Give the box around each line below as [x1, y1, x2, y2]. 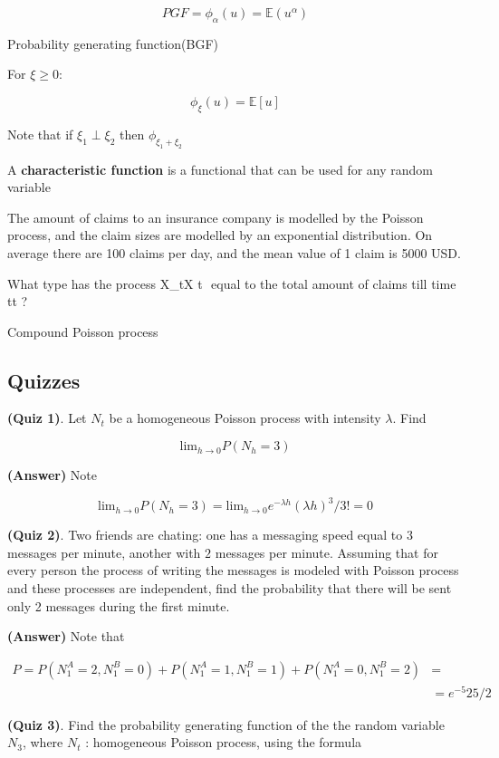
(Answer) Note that [7, 627, 125, 646]
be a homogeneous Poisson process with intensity [109, 408, 381, 427]
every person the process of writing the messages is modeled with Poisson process [7, 561, 459, 580]
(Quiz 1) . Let [7, 408, 87, 427]
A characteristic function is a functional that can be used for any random [7, 159, 434, 178]
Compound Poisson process [7, 321, 158, 341]
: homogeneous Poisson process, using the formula [85, 733, 362, 752]
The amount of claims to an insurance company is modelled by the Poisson [7, 207, 424, 226]
